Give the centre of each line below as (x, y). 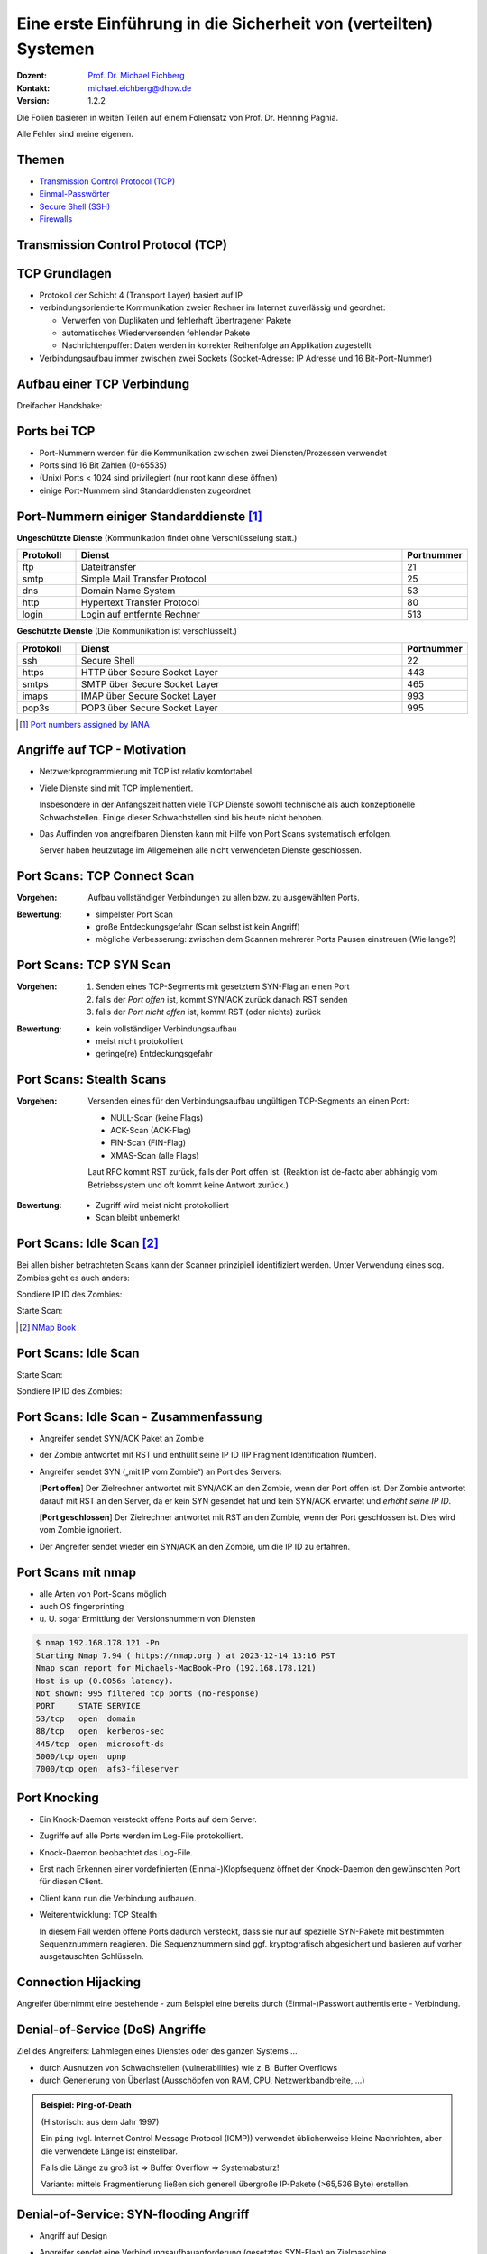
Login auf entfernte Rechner (140, 615)
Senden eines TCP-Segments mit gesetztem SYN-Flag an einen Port (223, 986)
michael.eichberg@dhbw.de (140, 88)
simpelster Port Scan (134, 914)
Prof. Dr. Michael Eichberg (136, 76)
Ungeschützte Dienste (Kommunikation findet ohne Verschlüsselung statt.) (157, 537)
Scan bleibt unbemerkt (138, 1218)
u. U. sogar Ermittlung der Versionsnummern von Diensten (147, 1619)
